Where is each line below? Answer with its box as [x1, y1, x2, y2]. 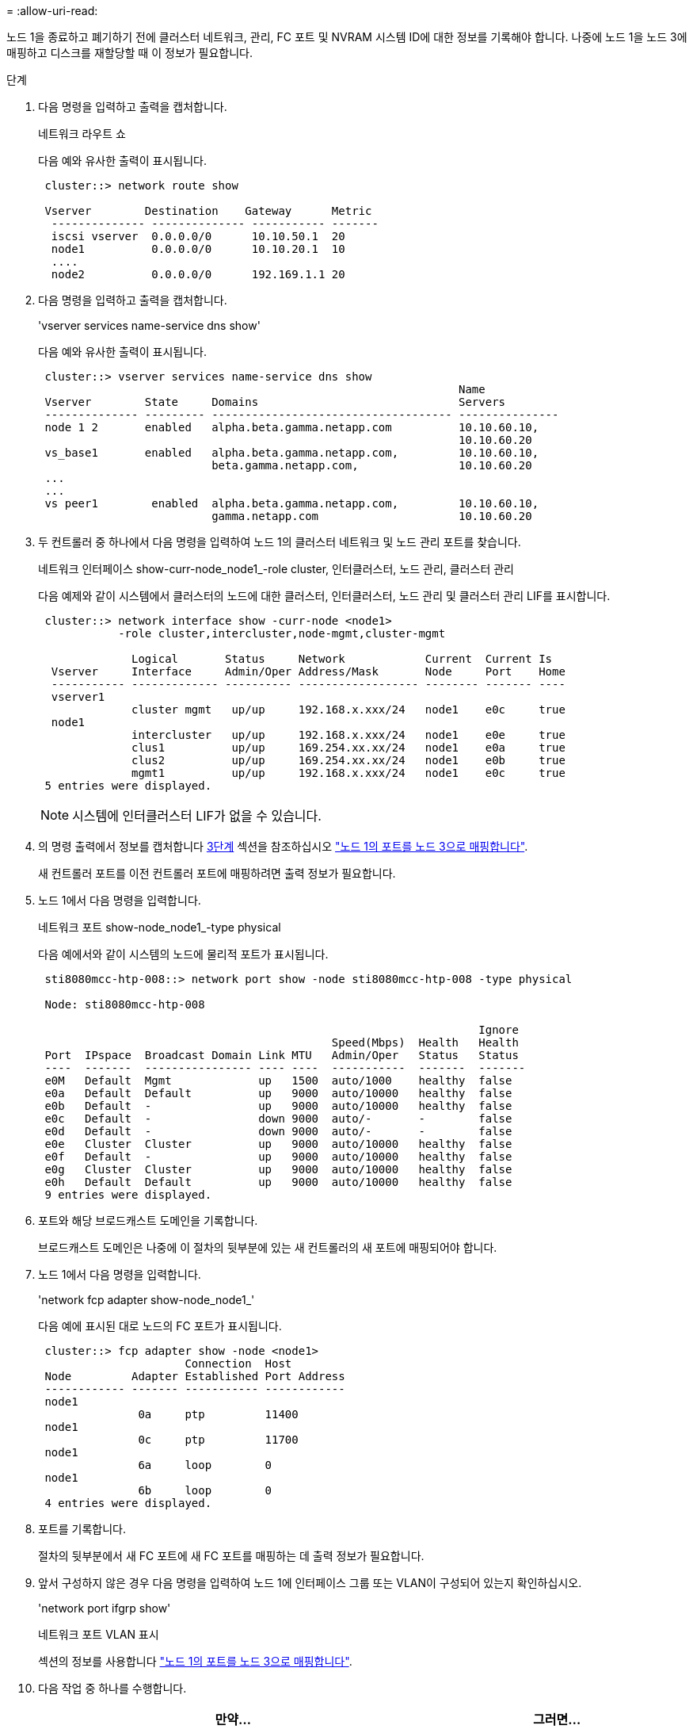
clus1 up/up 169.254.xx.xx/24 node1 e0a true [131, 741, 565, 754]
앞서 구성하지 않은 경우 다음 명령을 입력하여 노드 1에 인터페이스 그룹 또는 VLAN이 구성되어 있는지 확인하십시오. [38, 1576, 582, 1589]
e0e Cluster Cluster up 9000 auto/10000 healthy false [44, 1138, 512, 1150]
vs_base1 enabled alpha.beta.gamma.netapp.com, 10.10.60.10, [44, 446, 539, 459]
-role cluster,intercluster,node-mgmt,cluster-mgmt [118, 627, 446, 640]
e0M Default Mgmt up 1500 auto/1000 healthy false [44, 1074, 512, 1087]
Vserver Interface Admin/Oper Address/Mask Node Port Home [51, 665, 565, 678]
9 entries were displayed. [44, 1188, 212, 1201]
